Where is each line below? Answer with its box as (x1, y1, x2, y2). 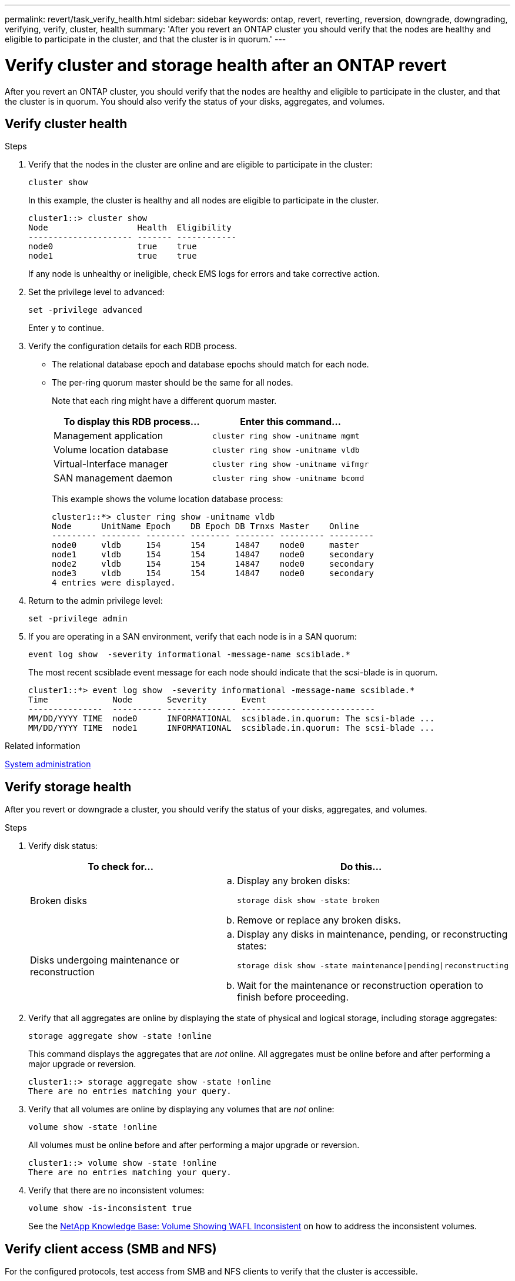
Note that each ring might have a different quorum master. (52, 396, 277, 406)
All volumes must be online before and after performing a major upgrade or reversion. (28, 1140, 360, 1150)
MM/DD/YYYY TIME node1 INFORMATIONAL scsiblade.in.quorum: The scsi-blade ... (28, 723, 435, 733)
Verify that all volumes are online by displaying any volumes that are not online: (28, 1104, 335, 1115)
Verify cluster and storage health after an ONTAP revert (5, 55, 447, 75)
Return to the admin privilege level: (28, 596, 163, 606)
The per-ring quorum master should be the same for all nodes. (52, 377, 293, 388)
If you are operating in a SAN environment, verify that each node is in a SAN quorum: (28, 631, 357, 642)
